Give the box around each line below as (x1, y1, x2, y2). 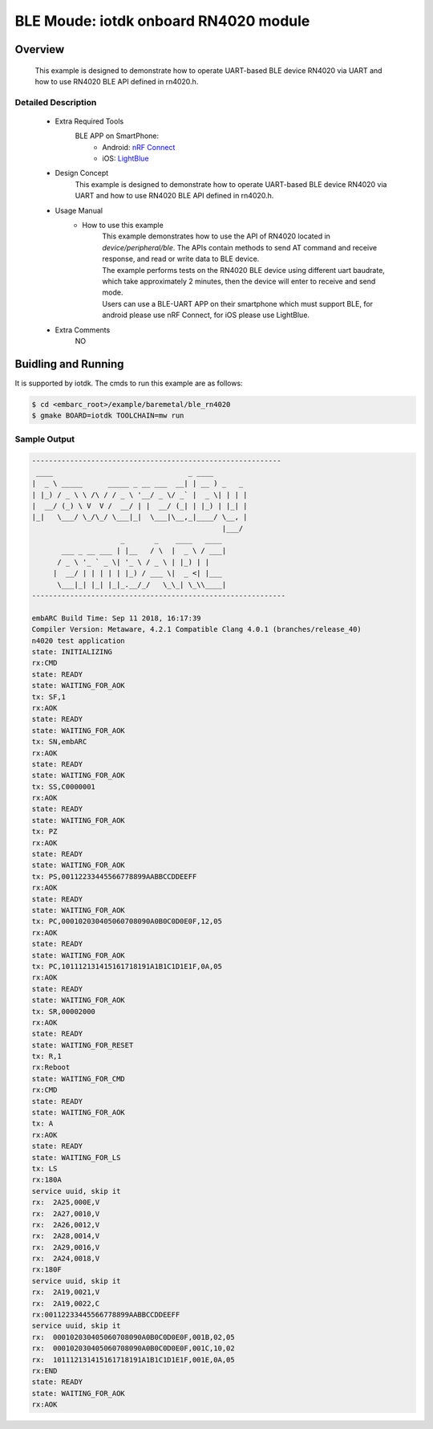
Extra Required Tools (55, 116, 124, 126)
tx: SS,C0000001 (31, 782, 96, 791)
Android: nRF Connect (102, 142, 176, 152)
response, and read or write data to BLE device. (102, 254, 260, 264)
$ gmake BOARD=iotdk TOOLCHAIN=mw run (31, 411, 184, 421)
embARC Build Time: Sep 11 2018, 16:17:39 (31, 613, 201, 622)
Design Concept (55, 169, 109, 178)
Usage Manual (55, 206, 103, 215)
